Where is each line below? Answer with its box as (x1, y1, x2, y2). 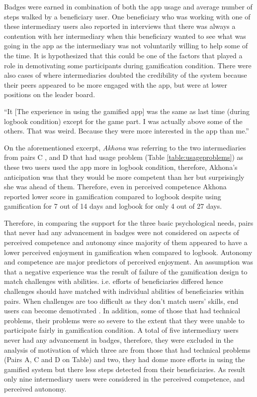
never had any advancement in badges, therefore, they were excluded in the (4, 335, 234, 345)
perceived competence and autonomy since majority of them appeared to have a (4, 237, 248, 248)
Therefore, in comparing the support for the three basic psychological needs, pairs (4, 217, 254, 228)
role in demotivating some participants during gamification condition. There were (4, 60, 252, 70)
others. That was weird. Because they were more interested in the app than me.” (4, 126, 249, 136)
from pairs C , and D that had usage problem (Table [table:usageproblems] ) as (4, 152, 244, 162)
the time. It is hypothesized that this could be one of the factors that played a (4, 50, 243, 60)
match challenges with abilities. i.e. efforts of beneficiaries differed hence (4, 276, 223, 286)
